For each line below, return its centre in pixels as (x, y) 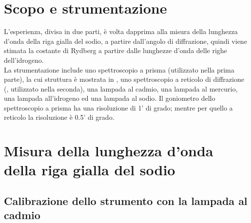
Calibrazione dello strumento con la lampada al (126, 201)
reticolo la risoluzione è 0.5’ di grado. (59, 117)
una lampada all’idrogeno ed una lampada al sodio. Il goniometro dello (110, 98)
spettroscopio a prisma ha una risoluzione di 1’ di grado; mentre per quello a (118, 107)
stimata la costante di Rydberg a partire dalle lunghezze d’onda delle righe (116, 50)
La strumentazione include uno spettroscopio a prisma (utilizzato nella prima (119, 69)
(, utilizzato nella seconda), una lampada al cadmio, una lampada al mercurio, (121, 88)
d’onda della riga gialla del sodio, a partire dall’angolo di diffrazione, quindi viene (125, 41)
